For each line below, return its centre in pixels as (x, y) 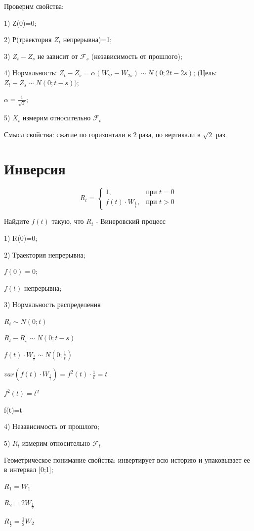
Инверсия (35, 168)
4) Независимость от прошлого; (52, 426)
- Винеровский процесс (130, 221)
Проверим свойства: (34, 6)
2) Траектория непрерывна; (45, 254)
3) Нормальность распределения (52, 304)
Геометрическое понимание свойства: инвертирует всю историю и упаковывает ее (127, 459)
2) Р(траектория (28, 39)
